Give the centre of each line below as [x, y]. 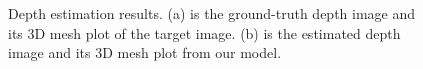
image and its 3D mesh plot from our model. [145, 52]
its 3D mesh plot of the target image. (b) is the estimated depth [204, 32]
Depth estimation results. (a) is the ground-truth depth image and [212, 13]
